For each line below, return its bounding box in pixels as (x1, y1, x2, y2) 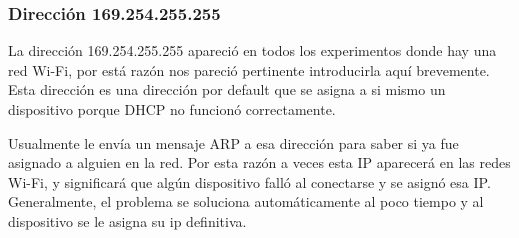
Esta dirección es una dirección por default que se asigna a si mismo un (8, 79, 446, 100)
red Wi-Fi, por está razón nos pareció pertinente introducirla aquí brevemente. (8, 59, 490, 80)
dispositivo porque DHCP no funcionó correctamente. (8, 99, 336, 119)
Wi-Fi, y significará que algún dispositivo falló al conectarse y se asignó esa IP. (8, 171, 491, 192)
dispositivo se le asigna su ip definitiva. (8, 210, 247, 231)
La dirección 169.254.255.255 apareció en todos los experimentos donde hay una (8, 40, 497, 61)
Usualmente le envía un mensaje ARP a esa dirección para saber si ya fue (8, 132, 459, 153)
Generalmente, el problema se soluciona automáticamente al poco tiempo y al (8, 191, 484, 212)
